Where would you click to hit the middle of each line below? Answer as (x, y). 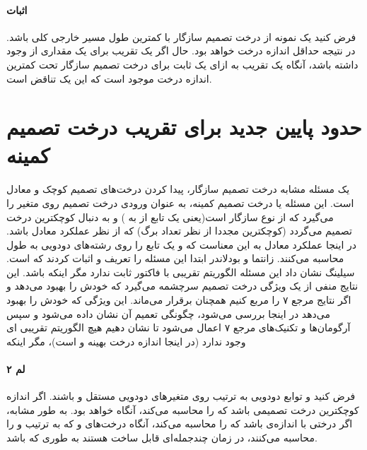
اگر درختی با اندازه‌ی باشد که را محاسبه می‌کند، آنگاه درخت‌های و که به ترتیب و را (180, 424)
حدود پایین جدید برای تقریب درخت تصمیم (184, 127)
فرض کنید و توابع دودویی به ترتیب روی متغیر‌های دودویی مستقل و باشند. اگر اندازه (181, 396)
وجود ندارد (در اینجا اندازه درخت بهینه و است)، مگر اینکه (126, 341)
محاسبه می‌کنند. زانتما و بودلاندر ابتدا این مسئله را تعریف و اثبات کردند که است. (175, 258)
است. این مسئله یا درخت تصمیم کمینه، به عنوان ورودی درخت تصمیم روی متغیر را (180, 202)
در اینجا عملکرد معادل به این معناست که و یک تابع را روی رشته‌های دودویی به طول (181, 244)
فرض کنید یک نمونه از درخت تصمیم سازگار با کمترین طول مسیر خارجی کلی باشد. (181, 36)
